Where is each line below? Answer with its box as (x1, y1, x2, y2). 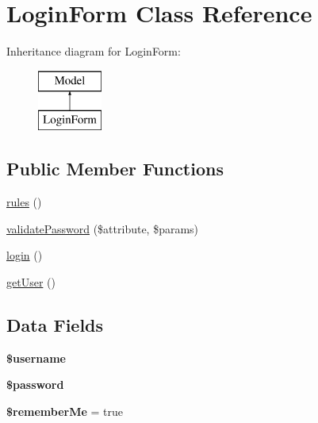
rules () (6, 194, 42, 210)
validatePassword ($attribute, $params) (6, 220, 199, 236)
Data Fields (6, 312, 104, 336)
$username (6, 349, 66, 366)
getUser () (6, 273, 56, 290)
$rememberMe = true (6, 402, 124, 419)
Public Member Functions (6, 156, 224, 181)
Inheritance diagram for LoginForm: (6, 43, 181, 60)
